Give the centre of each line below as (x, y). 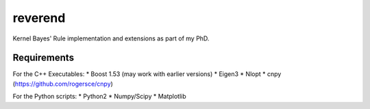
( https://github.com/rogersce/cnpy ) (63, 84)
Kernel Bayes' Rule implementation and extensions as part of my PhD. (111, 38)
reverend (39, 18)
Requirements (44, 58)
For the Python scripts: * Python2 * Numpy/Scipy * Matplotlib (99, 97)
